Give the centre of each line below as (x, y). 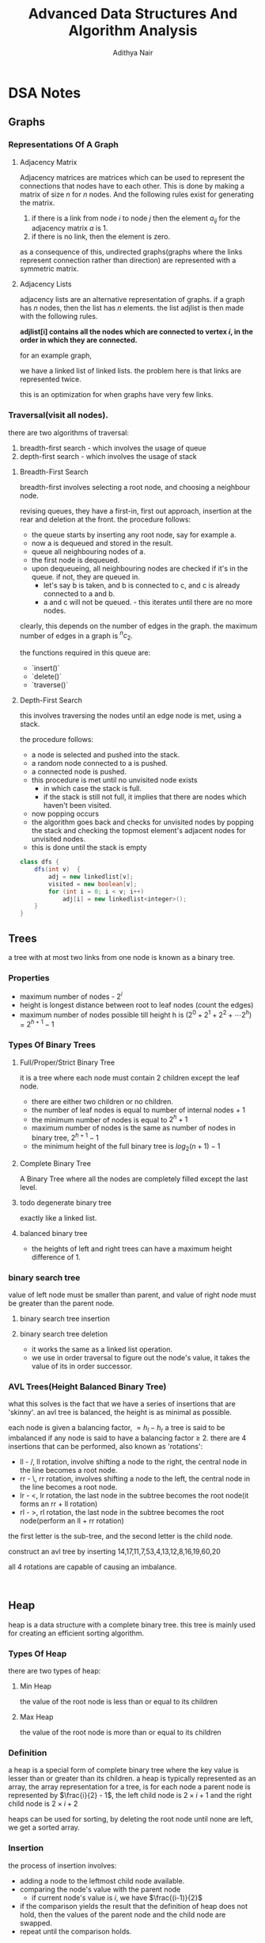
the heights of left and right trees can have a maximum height (132, 1249)
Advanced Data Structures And (133, 14)
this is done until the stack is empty (89, 847)
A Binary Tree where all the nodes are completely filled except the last (134, 1179)
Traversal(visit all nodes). (58, 415)
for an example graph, (56, 356)
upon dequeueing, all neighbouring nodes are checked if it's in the (140, 568)
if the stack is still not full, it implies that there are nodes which (145, 797)
